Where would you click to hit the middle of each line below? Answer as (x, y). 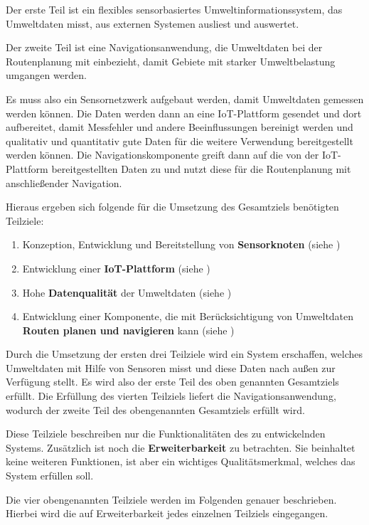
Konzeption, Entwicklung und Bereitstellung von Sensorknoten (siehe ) (181, 244)
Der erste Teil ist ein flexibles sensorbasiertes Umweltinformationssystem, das (174, 9)
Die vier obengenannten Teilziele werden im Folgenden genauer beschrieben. (171, 499)
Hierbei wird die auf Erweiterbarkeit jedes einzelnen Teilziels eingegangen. (167, 513)
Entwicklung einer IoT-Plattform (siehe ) (116, 268)
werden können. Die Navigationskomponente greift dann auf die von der (162, 155)
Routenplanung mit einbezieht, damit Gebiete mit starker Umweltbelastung (171, 61)
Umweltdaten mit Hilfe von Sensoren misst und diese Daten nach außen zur (171, 367)
